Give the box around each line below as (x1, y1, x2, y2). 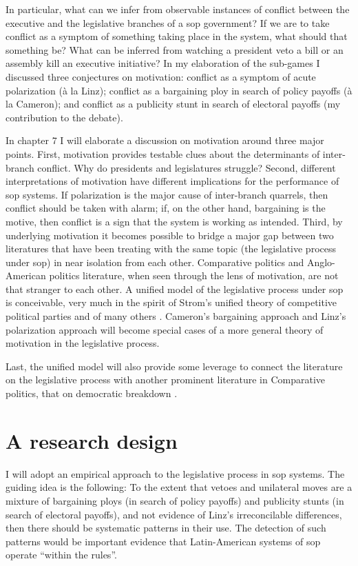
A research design (6, 426, 178, 454)
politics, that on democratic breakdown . (6, 386, 178, 401)
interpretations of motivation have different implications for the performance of (6, 174, 339, 188)
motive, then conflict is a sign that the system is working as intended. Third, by (6, 214, 343, 228)
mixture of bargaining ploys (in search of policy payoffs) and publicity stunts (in (6, 493, 344, 507)
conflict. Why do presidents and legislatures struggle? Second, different (37, 160, 336, 174)
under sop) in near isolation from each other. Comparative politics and (6, 254, 304, 269)
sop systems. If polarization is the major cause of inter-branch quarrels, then (6, 187, 328, 201)
